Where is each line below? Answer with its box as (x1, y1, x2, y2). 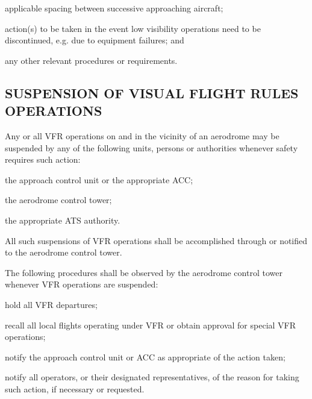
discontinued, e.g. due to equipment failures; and (5, 34, 184, 46)
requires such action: (5, 153, 81, 166)
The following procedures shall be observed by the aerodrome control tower (5, 266, 282, 278)
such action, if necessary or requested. (5, 382, 145, 395)
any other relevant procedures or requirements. (5, 54, 178, 66)
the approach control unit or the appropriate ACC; (5, 173, 193, 186)
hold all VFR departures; (5, 298, 98, 310)
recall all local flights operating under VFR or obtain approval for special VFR (5, 318, 296, 331)
